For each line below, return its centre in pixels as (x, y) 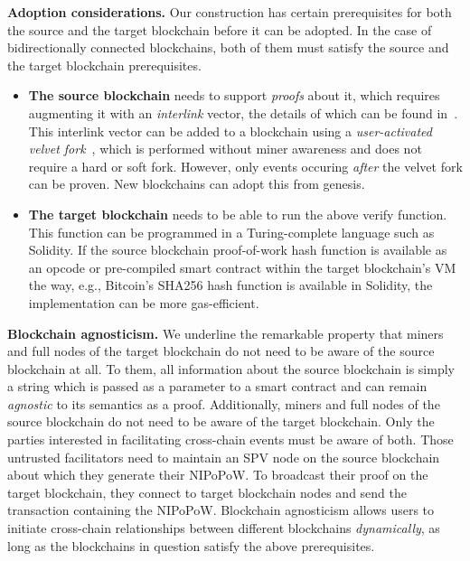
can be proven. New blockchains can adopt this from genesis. (197, 184)
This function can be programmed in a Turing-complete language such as (231, 232)
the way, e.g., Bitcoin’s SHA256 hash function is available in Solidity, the (230, 285)
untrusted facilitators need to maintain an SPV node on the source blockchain (224, 457)
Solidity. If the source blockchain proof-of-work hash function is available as (238, 250)
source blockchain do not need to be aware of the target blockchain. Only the (221, 421)
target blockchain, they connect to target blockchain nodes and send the (207, 492)
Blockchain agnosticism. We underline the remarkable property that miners (226, 333)
